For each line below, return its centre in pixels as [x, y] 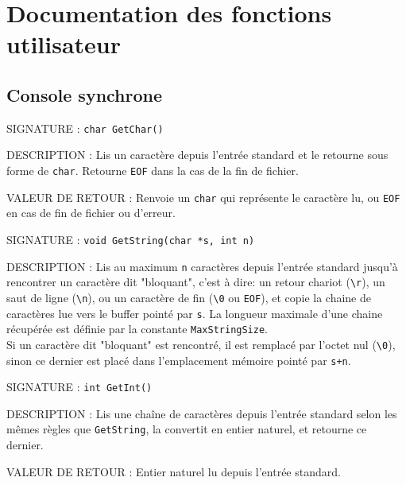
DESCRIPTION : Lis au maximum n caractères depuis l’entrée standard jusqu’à [202, 266]
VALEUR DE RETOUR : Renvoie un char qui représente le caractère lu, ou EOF [203, 197]
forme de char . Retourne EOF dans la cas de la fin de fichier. [153, 171]
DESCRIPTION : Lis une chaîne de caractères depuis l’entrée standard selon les [202, 413]
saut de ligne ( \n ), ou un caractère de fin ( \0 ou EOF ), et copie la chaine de [189, 297]
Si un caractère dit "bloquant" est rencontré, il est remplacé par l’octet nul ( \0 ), [201, 344]
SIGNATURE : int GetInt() [79, 387]
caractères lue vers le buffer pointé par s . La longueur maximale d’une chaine [195, 313]
